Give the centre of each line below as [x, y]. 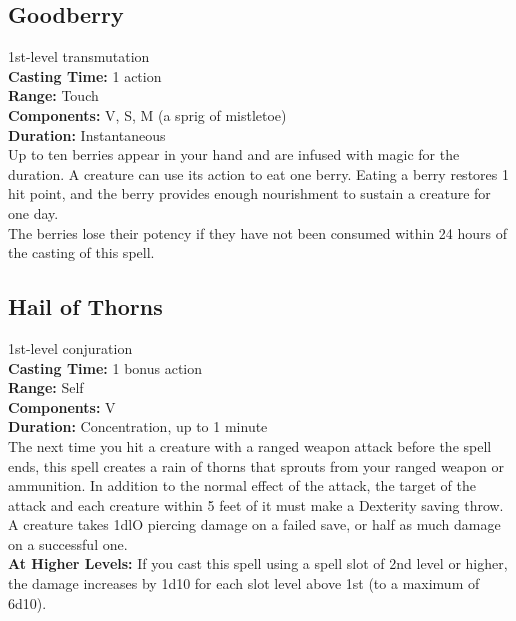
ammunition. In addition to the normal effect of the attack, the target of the [242, 485]
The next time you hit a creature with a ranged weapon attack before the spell [250, 445]
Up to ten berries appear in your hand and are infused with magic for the [234, 154]
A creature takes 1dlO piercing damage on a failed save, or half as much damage [254, 524]
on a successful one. [68, 543]
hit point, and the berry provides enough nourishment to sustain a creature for [249, 193]
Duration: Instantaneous [87, 134]
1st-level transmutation [79, 56]
